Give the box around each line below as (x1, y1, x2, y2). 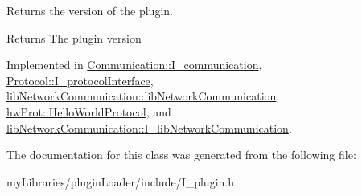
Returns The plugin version (6, 29, 142, 46)
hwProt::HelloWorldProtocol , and (6, 103, 171, 120)
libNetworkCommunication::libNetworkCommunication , (6, 88, 280, 104)
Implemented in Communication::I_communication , (6, 56, 262, 73)
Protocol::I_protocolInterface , (6, 71, 154, 88)
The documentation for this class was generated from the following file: (6, 146, 356, 163)
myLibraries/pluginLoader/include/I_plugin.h (6, 173, 234, 190)
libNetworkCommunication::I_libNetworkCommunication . (6, 119, 292, 136)
